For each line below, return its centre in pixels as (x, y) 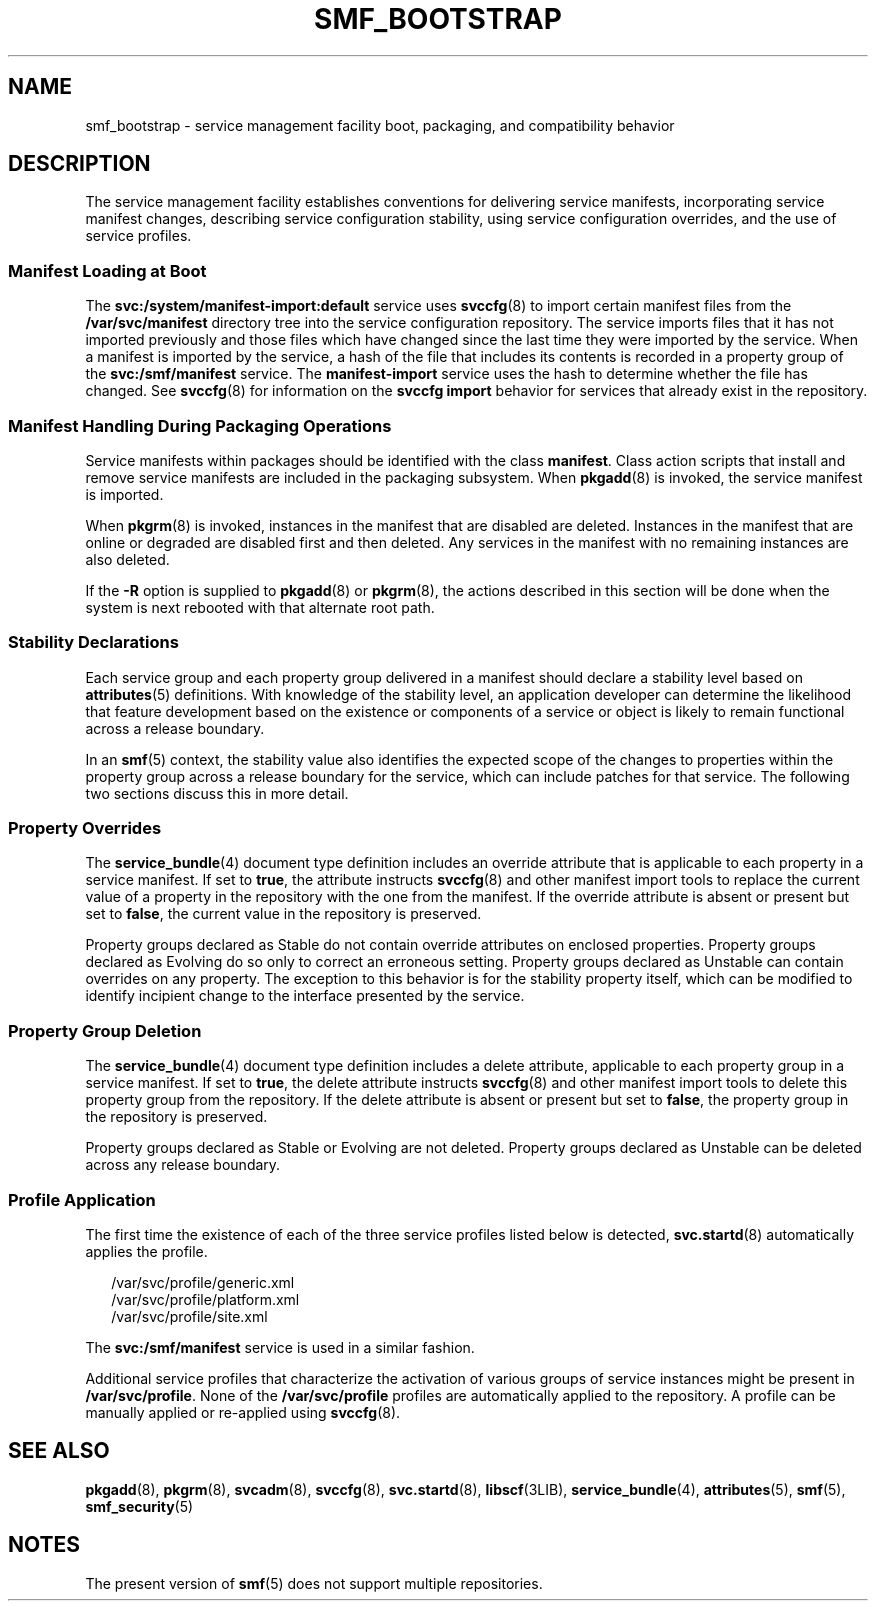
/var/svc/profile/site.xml (189, 1316)
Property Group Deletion (105, 1030)
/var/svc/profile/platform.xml (205, 1299)
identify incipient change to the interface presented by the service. (305, 996)
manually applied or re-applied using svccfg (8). (243, 1412)
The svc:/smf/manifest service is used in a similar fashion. (280, 1347)
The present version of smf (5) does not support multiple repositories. (314, 1583)
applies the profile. (146, 1251)
